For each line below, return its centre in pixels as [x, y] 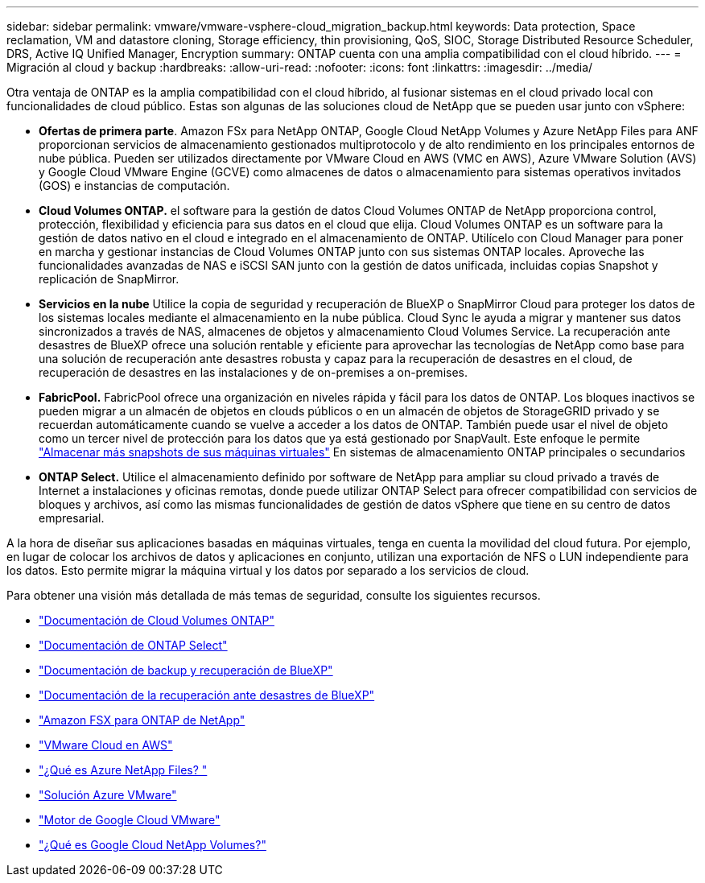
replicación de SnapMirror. [109, 279]
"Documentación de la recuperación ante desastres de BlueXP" [207, 695]
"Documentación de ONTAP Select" [133, 645]
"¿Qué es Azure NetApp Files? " [123, 770]
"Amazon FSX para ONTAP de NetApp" [142, 720]
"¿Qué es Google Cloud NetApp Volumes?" [153, 845]
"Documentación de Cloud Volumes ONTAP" [157, 620]
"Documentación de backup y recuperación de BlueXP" [186, 670]
